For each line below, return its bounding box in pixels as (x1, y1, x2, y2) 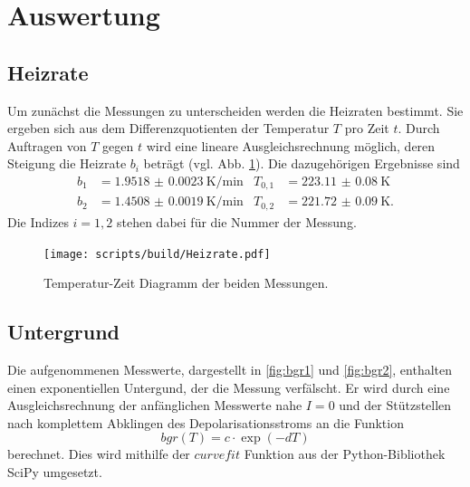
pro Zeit (344, 119, 389, 138)
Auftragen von (7, 136, 87, 155)
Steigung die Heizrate (7, 154, 127, 173)
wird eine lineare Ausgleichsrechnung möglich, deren (146, 136, 436, 155)
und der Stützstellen (339, 396, 452, 415)
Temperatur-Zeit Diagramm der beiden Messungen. (43, 273, 329, 292)
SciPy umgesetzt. (7, 462, 102, 481)
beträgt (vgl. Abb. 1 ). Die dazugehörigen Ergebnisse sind (143, 154, 460, 173)
